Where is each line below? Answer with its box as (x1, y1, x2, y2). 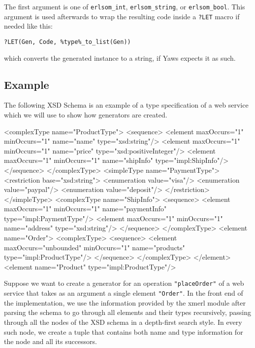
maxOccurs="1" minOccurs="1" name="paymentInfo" (4, 203, 167, 214)
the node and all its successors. (4, 336, 97, 347)
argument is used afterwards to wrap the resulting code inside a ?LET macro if (4, 11, 240, 21)
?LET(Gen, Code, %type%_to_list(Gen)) (4, 38, 131, 45)
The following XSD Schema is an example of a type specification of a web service (4, 100, 249, 110)
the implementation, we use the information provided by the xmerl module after (4, 297, 246, 308)
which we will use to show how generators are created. (4, 109, 167, 119)
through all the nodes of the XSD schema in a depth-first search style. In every (4, 316, 242, 327)
